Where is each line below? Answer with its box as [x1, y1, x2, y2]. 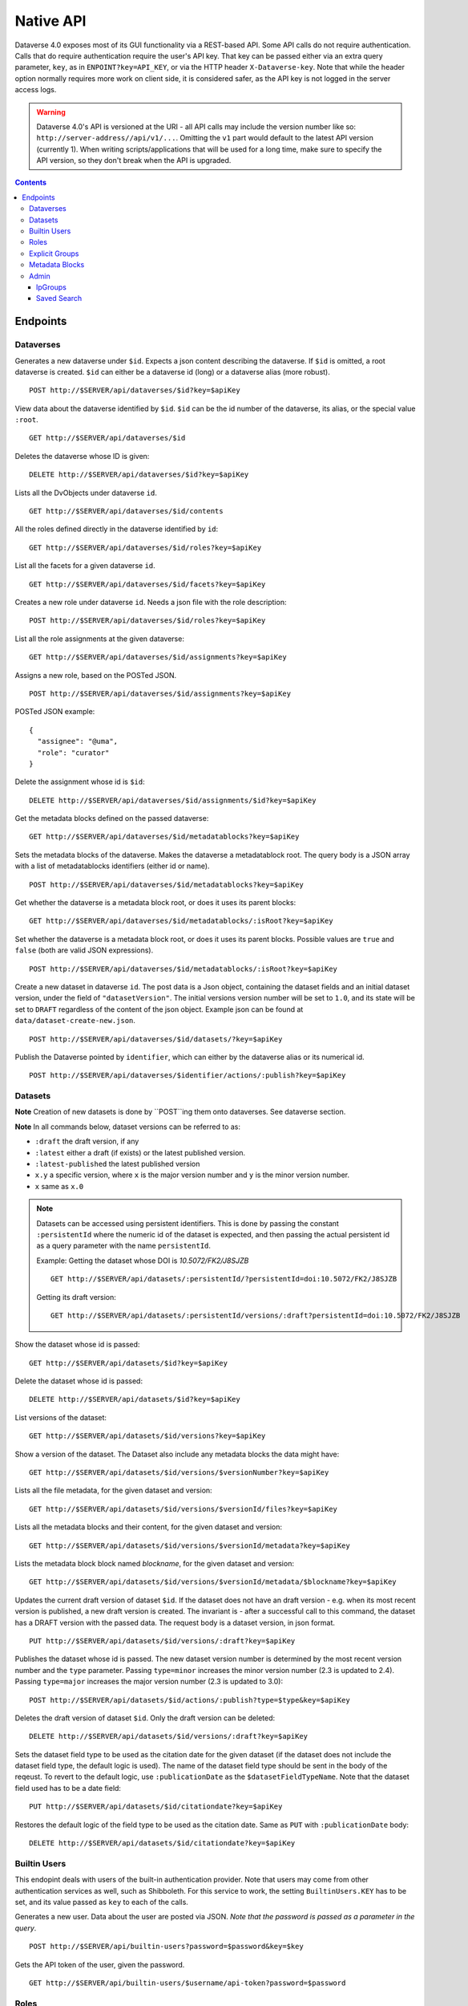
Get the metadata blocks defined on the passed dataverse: [14, 814, 209, 823]
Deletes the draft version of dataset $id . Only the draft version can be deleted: [14, 1713, 276, 1723]
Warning [36, 107, 66, 116]
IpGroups [36, 282, 67, 292]
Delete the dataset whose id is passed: [14, 1376, 143, 1386]
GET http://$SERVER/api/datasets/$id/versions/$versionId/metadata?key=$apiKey [29, 1541, 350, 1550]
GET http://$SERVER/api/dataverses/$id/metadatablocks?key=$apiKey [29, 832, 300, 842]
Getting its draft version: [36, 1292, 116, 1301]
